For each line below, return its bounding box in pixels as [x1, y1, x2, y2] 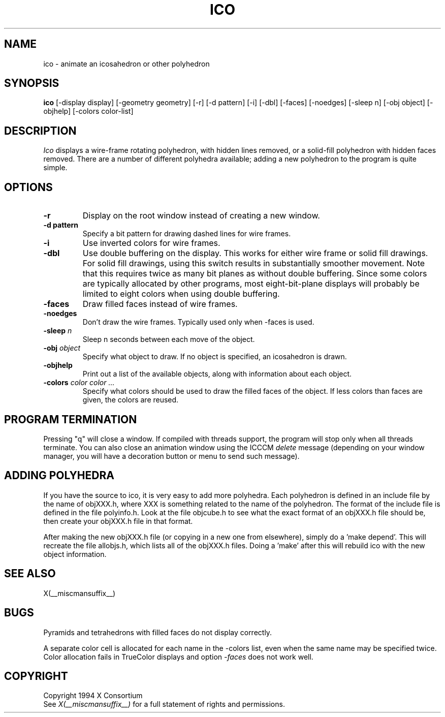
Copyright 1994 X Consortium [43, 691, 143, 700]
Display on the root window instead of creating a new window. [82, 210, 320, 221]
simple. [43, 163, 68, 172]
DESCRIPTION [4, 124, 77, 137]
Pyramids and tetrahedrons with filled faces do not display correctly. [43, 628, 272, 637]
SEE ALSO [4, 567, 56, 580]
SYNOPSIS [4, 77, 59, 90]
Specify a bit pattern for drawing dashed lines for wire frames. [82, 229, 291, 238]
